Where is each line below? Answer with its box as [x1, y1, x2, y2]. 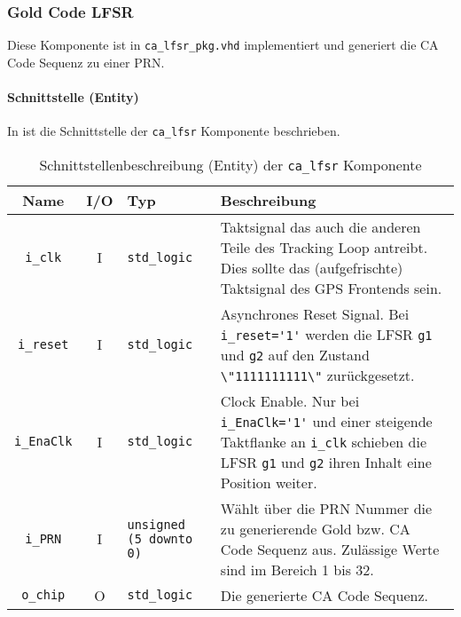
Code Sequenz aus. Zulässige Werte [220, 538, 440, 559]
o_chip [21, 588, 66, 603]
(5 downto [127, 531, 193, 546]
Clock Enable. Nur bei [220, 390, 360, 411]
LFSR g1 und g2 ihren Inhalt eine [220, 451, 432, 472]
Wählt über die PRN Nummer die [220, 497, 433, 518]
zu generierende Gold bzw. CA [220, 518, 410, 539]
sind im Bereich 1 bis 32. [220, 558, 374, 580]
